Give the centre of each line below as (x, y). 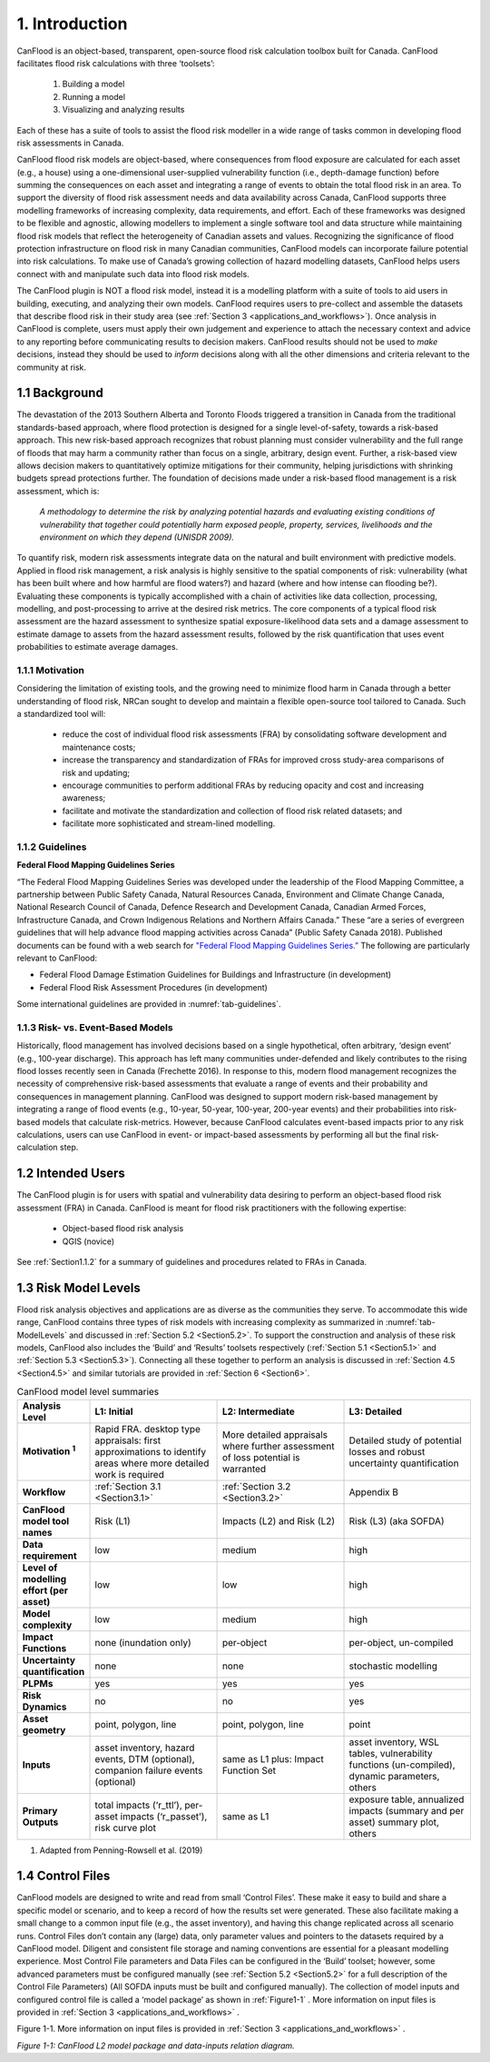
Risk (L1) (113, 1520)
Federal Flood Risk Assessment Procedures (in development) (153, 987)
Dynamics (44, 1707)
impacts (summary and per (407, 1810)
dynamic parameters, (394, 1776)
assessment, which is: (58, 491)
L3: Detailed (376, 1411)
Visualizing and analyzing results (123, 110)
